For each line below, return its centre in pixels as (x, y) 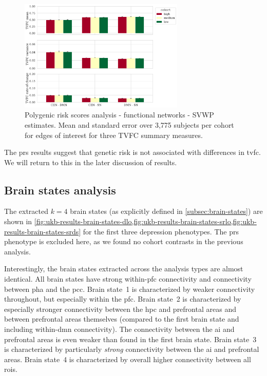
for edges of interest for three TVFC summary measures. (114, 135)
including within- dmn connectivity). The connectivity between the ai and (119, 329)
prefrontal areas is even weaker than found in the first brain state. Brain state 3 (130, 339)
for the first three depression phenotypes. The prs (161, 231)
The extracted (26, 211)
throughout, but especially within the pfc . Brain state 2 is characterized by (123, 299)
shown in (18, 221)
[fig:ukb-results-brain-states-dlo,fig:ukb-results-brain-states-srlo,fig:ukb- (145, 221)
